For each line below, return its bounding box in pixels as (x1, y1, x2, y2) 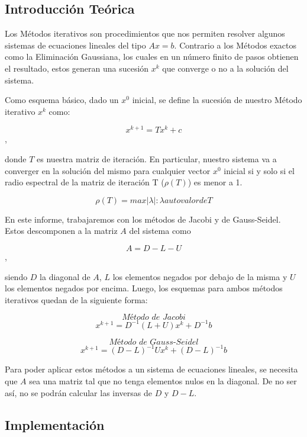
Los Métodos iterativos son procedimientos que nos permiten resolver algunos (5, 27, 285, 40)
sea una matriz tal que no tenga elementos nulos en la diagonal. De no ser (29, 374, 297, 387)
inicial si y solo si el (224, 164, 295, 176)
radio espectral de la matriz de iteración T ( (5, 176, 164, 188)
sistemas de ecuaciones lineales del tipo (5, 38, 146, 51)
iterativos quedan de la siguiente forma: (5, 293, 148, 306)
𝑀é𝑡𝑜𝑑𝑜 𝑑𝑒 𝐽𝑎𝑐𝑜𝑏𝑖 (122, 313, 186, 322)
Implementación (5, 415, 105, 433)
